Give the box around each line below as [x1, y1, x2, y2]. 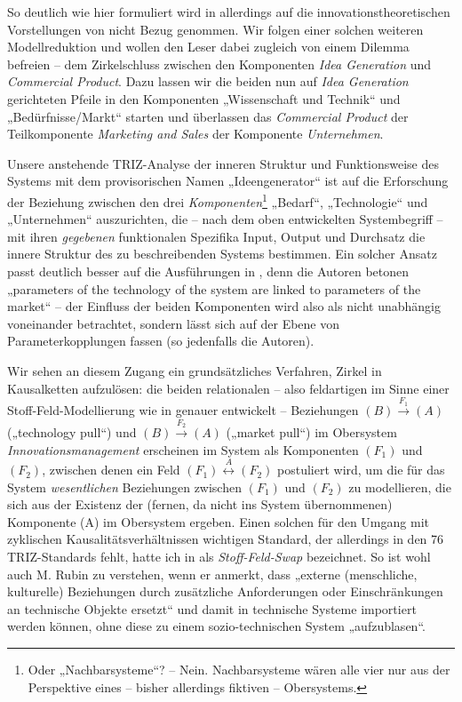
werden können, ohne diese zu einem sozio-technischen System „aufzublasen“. [7, 617, 426, 635]
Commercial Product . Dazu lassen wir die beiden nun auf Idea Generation [7, 72, 409, 91]
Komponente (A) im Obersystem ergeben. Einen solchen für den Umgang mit [7, 512, 429, 530]
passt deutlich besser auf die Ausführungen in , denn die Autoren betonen [7, 261, 410, 280]
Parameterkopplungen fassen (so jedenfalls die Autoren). [7, 331, 315, 350]
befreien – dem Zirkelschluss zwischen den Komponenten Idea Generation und [7, 54, 432, 73]
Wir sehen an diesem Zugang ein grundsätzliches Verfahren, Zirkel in [7, 361, 382, 379]
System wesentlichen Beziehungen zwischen [7, 477, 242, 496]
